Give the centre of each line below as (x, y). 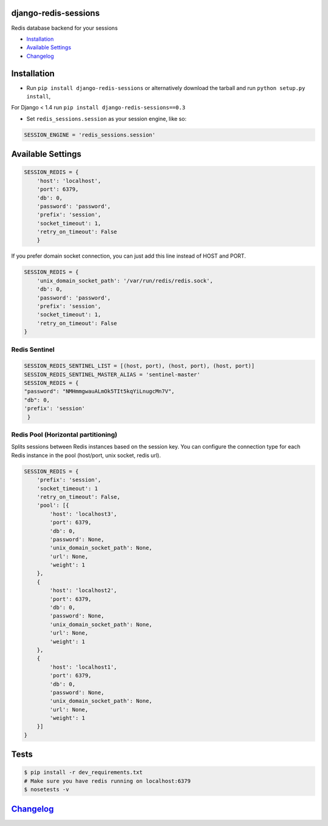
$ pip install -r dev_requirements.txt (83, 773)
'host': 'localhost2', (84, 590)
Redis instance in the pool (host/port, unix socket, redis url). (86, 455)
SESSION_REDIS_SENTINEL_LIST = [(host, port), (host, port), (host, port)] (139, 366)
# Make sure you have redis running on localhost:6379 (107, 781)
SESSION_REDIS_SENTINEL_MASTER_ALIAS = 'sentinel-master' (112, 374)
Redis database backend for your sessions (64, 28)
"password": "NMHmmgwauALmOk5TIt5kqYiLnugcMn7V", (99, 391)
